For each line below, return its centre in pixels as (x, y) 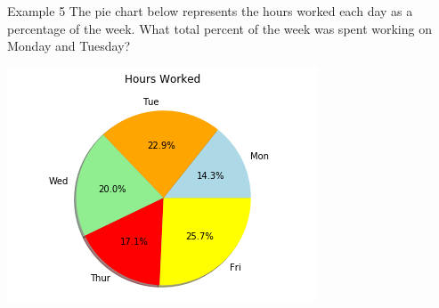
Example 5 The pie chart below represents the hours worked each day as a (210, 11)
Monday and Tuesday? (69, 46)
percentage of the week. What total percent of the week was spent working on (219, 28)
